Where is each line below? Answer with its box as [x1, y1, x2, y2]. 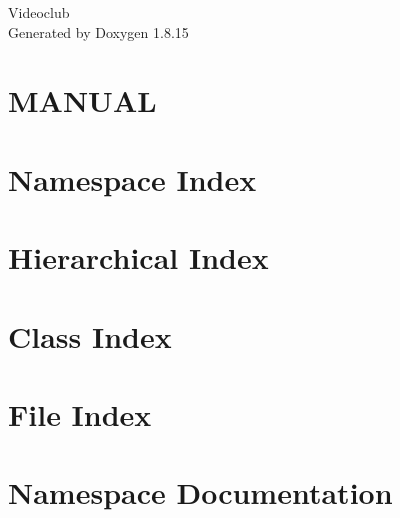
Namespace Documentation [8, 472, 393, 513]
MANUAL [8, 80, 157, 121]
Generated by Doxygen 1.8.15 [8, 21, 189, 42]
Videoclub [8, 2, 70, 22]
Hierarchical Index [8, 237, 269, 278]
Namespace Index [8, 158, 257, 199]
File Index [8, 393, 152, 434]
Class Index [8, 315, 172, 356]
